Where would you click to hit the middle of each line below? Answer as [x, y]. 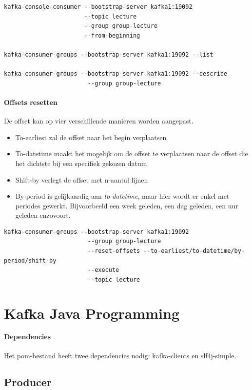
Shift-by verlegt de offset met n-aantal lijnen [82, 179]
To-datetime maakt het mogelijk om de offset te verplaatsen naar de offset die [132, 154]
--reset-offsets [114, 251]
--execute [103, 270]
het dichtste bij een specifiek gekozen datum [81, 163]
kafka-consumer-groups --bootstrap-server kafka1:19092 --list [109, 54]
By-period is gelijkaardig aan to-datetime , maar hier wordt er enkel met [122, 196]
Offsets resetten [31, 102]
